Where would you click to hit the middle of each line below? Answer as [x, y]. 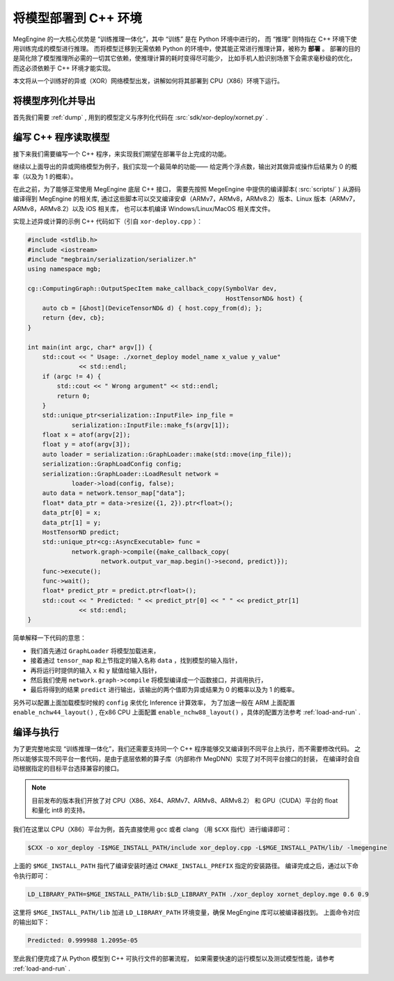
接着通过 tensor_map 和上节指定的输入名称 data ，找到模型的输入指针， [136, 661]
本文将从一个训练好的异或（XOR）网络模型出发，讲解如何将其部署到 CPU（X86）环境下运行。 [148, 81]
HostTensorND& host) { [264, 298]
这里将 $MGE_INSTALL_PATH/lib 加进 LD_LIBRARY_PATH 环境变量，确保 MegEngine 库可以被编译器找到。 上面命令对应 [187, 912]
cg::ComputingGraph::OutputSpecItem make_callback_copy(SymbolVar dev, [152, 289]
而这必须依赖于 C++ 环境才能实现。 [64, 68]
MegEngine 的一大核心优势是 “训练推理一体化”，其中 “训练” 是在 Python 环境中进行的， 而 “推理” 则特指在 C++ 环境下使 [185, 39]
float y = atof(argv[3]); [86, 445]
